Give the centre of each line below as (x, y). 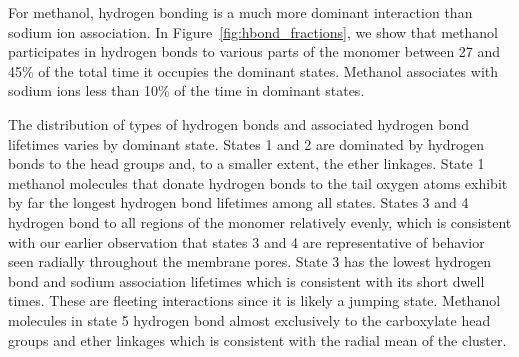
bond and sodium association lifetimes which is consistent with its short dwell (246, 280)
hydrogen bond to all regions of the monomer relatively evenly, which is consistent (260, 221)
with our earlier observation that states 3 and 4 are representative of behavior (246, 241)
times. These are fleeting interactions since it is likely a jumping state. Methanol (254, 300)
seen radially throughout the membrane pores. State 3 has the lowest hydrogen (250, 261)
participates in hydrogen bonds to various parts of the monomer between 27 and (254, 51)
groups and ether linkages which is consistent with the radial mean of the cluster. (257, 339)
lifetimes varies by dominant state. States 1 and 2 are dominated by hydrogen (246, 143)
